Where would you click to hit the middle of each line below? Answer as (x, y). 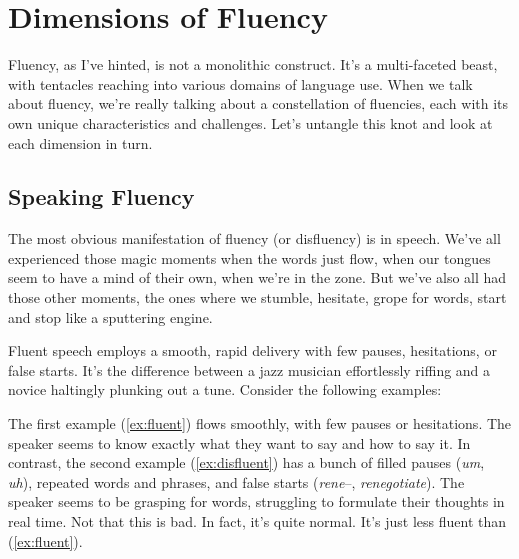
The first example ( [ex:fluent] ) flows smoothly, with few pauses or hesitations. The (260, 423)
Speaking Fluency (101, 196)
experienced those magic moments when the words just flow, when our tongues (249, 257)
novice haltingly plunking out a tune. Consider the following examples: (225, 389)
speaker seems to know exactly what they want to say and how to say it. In (239, 442)
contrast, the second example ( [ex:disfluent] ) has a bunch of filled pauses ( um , (246, 462)
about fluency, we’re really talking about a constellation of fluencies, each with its (258, 103)
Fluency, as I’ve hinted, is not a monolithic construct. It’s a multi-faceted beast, (253, 64)
